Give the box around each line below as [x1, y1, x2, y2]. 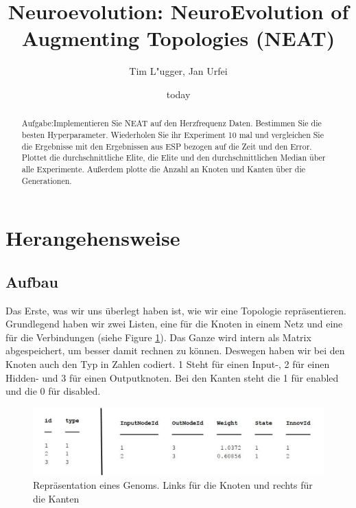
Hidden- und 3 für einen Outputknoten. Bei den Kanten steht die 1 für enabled [5, 370, 339, 384]
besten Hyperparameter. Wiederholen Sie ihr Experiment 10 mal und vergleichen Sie [21, 128, 324, 140]
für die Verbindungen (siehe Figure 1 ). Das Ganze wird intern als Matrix [5, 330, 311, 344]
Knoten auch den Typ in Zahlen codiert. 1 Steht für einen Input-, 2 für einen [5, 357, 330, 371]
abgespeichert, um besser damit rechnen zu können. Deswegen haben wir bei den [5, 343, 345, 358]
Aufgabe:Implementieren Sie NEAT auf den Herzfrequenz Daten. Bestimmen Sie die [21, 117, 322, 129]
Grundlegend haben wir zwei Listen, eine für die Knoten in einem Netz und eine [5, 316, 343, 331]
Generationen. [21, 174, 72, 186]
